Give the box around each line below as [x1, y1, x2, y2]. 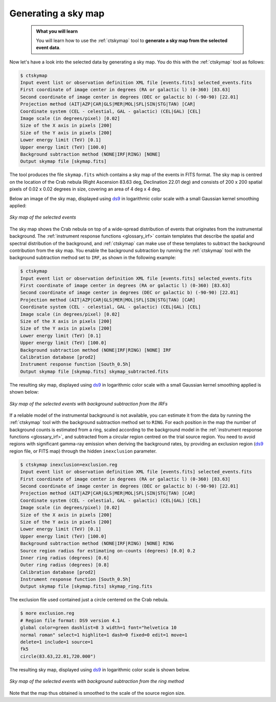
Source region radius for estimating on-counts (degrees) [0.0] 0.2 [20, 548, 196, 554]
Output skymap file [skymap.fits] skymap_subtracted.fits [20, 369, 169, 374]
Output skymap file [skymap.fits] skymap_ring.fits [20, 584, 153, 589]
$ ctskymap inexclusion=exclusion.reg [20, 461, 118, 467]
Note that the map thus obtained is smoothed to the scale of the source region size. [9, 690, 186, 696]
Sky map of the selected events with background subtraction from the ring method [9, 678, 184, 685]
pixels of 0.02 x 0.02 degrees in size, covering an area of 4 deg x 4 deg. [9, 186, 162, 192]
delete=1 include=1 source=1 [20, 639, 94, 645]
